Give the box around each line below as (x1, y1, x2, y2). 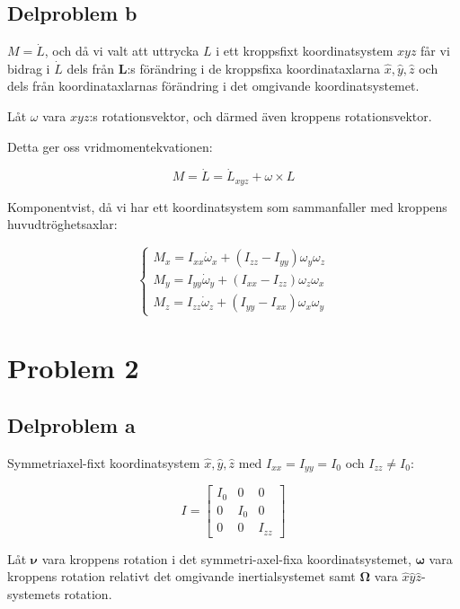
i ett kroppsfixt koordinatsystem (216, 41, 394, 60)
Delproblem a (7, 411, 136, 439)
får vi (420, 41, 450, 60)
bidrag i (7, 58, 50, 77)
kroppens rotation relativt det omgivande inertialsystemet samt (7, 567, 356, 586)
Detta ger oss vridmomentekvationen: (7, 137, 213, 155)
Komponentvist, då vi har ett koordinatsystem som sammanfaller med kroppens (7, 197, 447, 216)
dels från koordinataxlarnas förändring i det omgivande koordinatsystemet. (7, 76, 420, 95)
